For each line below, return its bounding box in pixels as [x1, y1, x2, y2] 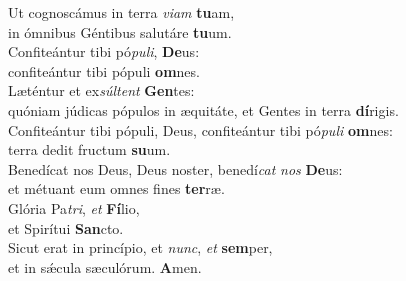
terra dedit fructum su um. [8, 139, 171, 160]
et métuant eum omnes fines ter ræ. [8, 178, 225, 199]
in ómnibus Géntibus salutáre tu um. [8, 21, 232, 42]
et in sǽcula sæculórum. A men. [8, 256, 202, 277]
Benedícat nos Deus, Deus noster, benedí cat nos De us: [8, 158, 343, 179]
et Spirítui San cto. [8, 217, 124, 238]
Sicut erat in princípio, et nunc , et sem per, [8, 237, 273, 258]
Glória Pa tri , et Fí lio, [8, 197, 140, 218]
